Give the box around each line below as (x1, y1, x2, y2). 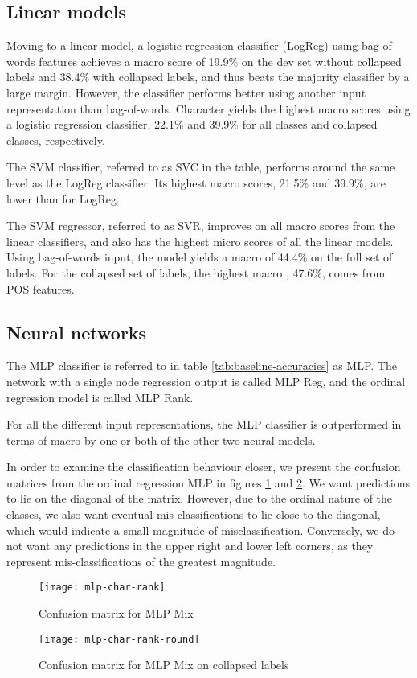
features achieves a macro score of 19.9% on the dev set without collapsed (39, 52, 402, 69)
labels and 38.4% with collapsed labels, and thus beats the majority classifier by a (6, 68, 410, 85)
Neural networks (6, 319, 147, 344)
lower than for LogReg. (6, 190, 120, 207)
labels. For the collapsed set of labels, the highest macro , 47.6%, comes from (6, 264, 386, 281)
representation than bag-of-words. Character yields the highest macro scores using (6, 100, 411, 117)
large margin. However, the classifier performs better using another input (6, 84, 366, 101)
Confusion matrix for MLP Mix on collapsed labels (39, 656, 289, 673)
